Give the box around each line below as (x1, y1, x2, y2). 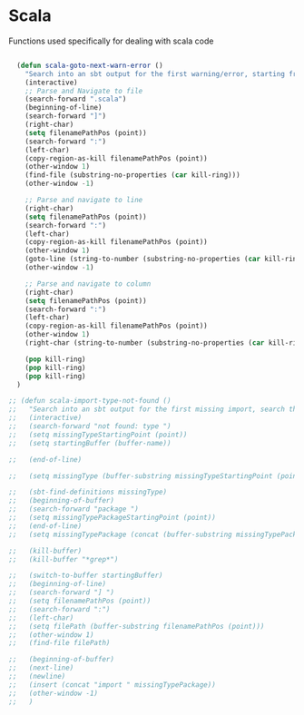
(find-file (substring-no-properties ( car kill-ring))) (25, 171, 241, 180)
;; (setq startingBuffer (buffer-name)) (8, 438, 172, 447)
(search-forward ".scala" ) (25, 94, 127, 104)
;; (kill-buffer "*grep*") (8, 554, 119, 563)
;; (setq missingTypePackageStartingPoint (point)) (8, 514, 217, 523)
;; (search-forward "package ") (8, 504, 140, 514)
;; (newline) (8, 672, 66, 681)
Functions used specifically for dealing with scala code (8, 35, 214, 46)
